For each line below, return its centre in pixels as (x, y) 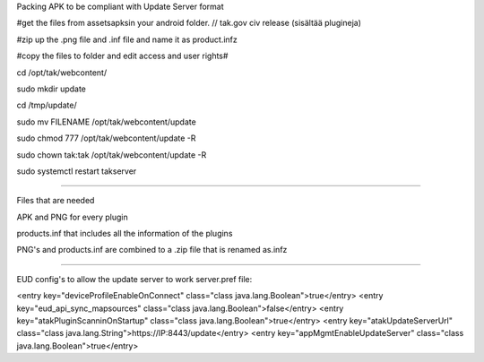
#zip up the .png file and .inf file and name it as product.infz (127, 39)
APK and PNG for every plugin (73, 217)
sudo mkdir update (52, 89)
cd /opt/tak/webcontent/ (62, 73)
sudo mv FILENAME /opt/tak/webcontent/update (106, 122)
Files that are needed (56, 201)
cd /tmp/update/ (47, 105)
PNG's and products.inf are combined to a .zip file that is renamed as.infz (152, 250)
